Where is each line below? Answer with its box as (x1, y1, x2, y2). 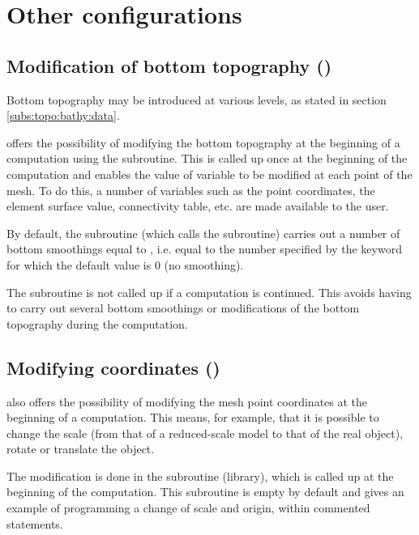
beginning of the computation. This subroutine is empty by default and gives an (6, 483, 404, 500)
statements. (6, 515, 63, 532)
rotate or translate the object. (6, 440, 155, 457)
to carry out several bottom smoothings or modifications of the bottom (6, 299, 360, 316)
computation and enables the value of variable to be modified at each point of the (6, 165, 413, 182)
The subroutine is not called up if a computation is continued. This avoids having (6, 283, 412, 300)
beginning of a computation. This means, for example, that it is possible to (6, 409, 379, 426)
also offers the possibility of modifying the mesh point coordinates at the (6, 393, 368, 410)
